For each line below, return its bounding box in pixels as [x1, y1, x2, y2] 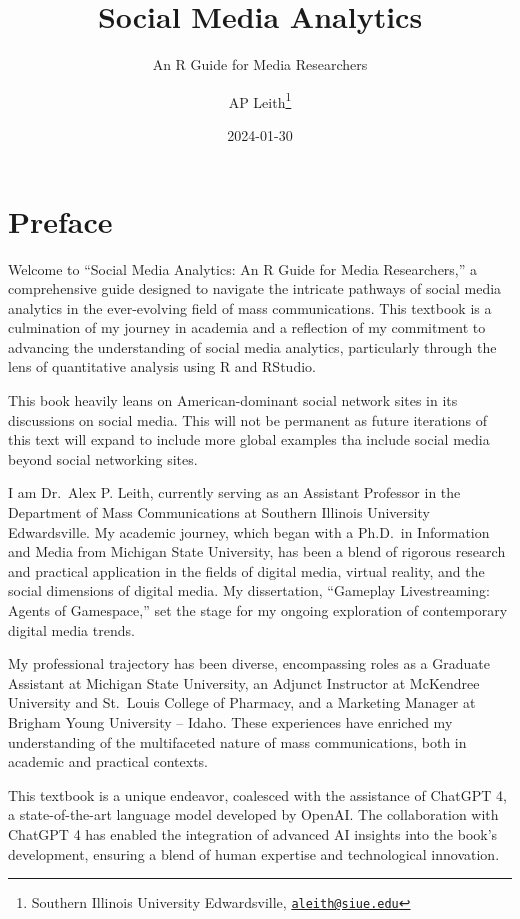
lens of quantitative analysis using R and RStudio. [8, 356, 316, 377]
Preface [8, 200, 113, 241]
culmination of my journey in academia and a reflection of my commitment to [8, 317, 486, 338]
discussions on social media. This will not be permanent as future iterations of [8, 409, 488, 430]
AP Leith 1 [228, 88, 292, 112]
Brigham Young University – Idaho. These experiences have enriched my [8, 711, 453, 732]
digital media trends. [8, 619, 135, 640]
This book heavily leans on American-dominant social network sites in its [8, 390, 458, 411]
